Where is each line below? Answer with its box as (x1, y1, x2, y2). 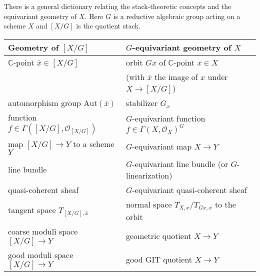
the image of (154, 70, 198, 82)
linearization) (125, 169, 172, 181)
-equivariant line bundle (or (132, 157, 228, 169)
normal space (125, 198, 172, 210)
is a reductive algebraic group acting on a (113, 10, 240, 21)
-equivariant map (132, 140, 192, 152)
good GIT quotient (125, 253, 192, 265)
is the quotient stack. (76, 20, 140, 31)
